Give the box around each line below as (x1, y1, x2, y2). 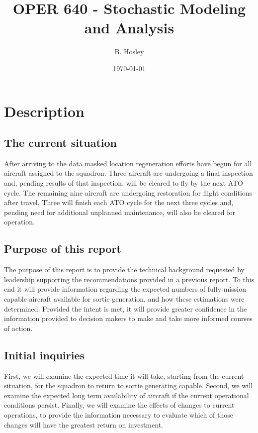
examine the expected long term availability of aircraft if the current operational (4, 390, 249, 400)
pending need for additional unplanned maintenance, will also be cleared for (4, 207, 235, 217)
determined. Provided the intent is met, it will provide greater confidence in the (4, 303, 247, 314)
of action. (4, 323, 33, 333)
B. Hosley (114, 46, 144, 57)
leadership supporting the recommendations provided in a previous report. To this (4, 274, 255, 284)
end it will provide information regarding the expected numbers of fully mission (4, 284, 246, 294)
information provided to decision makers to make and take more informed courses (4, 313, 253, 324)
